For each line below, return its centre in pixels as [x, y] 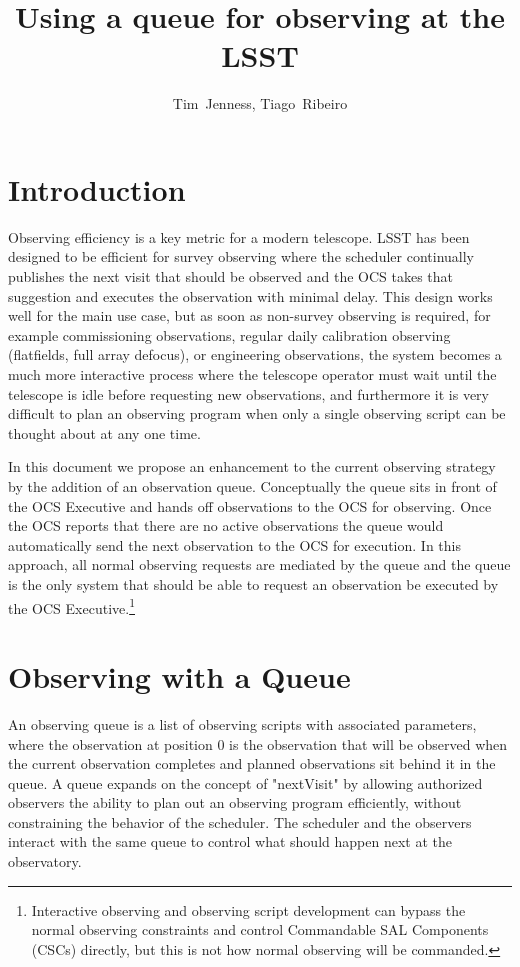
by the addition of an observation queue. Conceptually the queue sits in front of [252, 485]
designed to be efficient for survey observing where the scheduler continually [241, 256]
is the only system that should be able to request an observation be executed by [253, 583]
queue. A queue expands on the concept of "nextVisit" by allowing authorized [245, 782]
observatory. [45, 861]
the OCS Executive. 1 [71, 606]
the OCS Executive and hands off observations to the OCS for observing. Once [250, 505]
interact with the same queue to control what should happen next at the [230, 841]
